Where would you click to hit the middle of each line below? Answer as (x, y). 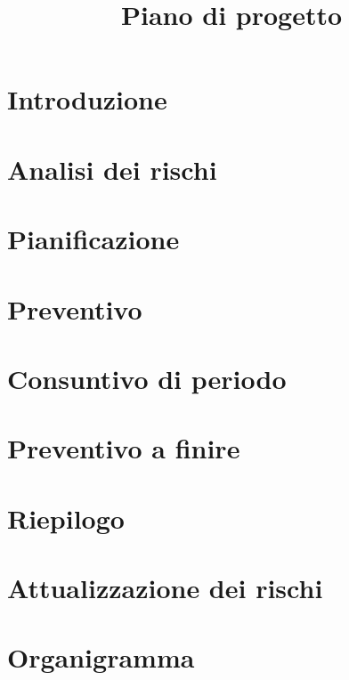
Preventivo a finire (124, 448)
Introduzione (87, 99)
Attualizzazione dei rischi (165, 587)
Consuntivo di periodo (147, 378)
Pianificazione (93, 239)
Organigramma (101, 657)
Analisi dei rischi (112, 169)
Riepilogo (66, 518)
